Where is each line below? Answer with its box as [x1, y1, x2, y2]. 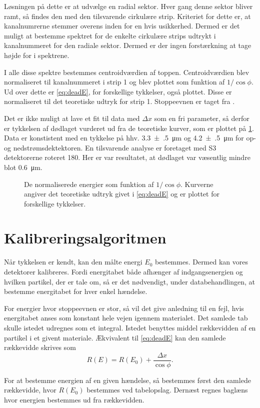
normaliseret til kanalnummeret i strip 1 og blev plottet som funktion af [4, 76, 225, 87]
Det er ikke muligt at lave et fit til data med [4, 112, 140, 123]
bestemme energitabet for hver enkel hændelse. [4, 286, 147, 296]
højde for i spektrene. [4, 49, 69, 60]
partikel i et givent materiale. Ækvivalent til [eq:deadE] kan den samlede [4, 332, 226, 342]
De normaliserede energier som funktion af [24, 178, 154, 189]
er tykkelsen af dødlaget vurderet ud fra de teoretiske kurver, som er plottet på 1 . [4, 122, 254, 133]
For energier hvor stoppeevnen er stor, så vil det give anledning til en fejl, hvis [4, 302, 244, 313]
